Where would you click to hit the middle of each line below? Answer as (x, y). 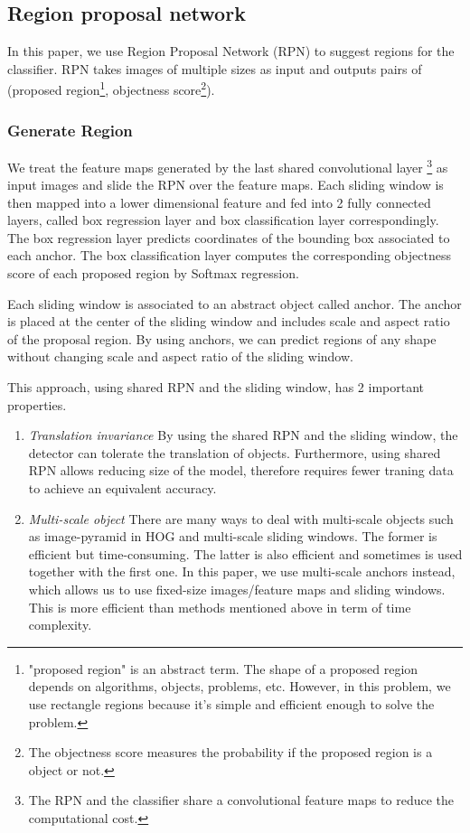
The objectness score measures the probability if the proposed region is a (230, 752)
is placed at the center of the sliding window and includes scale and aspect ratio (229, 321)
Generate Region (70, 130)
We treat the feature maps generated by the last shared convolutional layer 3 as (228, 165)
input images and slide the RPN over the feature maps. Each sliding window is (226, 185)
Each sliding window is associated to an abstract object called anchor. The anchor (235, 303)
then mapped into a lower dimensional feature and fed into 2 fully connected (219, 202)
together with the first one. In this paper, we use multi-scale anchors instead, (242, 571)
